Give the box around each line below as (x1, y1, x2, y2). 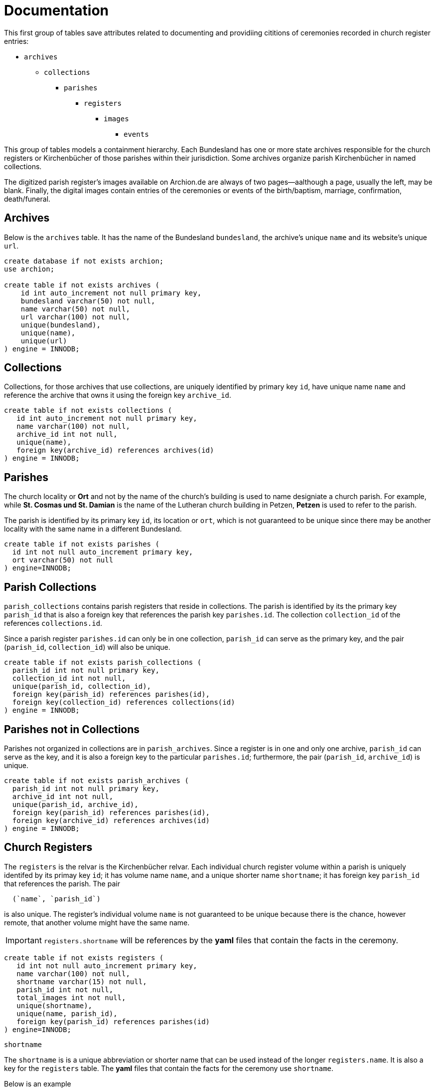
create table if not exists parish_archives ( (4, 776, 189, 785)
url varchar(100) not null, (20, 312, 130, 321)
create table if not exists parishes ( (4, 540, 159, 548)
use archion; (4, 265, 55, 273)
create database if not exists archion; (4, 257, 164, 265)
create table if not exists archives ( (4, 280, 159, 289)
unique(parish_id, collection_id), (12, 682, 151, 691)
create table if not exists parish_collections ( (4, 658, 202, 667)
